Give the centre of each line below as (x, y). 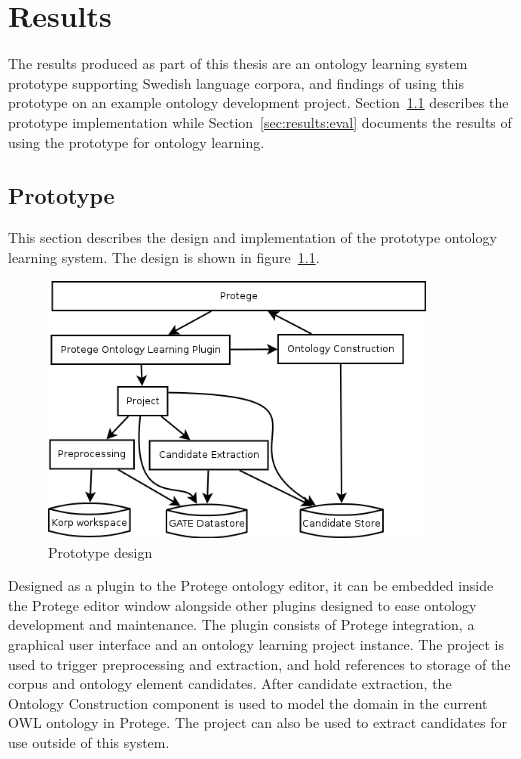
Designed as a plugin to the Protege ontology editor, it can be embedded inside (251, 585)
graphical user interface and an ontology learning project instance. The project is (256, 643)
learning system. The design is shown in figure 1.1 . (164, 256)
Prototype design (100, 551)
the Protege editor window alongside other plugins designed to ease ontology (242, 604)
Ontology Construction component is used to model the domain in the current (248, 702)
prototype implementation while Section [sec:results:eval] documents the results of (260, 121)
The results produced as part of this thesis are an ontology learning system (238, 63)
